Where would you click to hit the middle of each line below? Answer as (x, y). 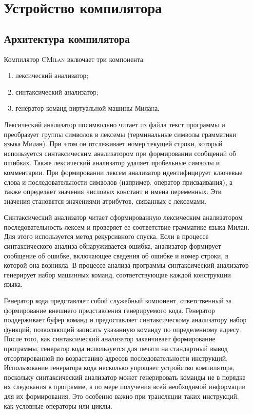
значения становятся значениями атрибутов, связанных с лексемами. (105, 201)
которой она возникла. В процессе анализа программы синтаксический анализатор (126, 265)
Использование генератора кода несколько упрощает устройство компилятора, (119, 367)
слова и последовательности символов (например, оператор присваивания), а (118, 182)
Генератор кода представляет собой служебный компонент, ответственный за (118, 301)
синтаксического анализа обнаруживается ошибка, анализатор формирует (113, 246)
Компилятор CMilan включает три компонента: (75, 59)
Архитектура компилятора (67, 38)
